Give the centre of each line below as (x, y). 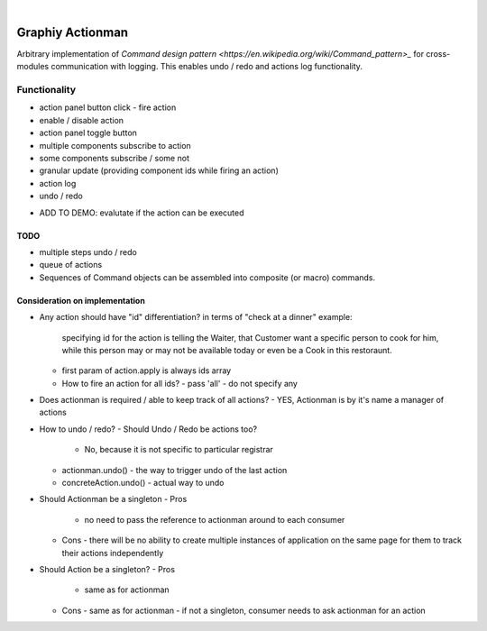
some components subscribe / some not (114, 158)
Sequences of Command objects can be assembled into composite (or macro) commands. (207, 277)
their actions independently (113, 553)
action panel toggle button (88, 133)
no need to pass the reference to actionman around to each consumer (215, 519)
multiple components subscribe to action (115, 145)
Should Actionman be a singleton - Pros (113, 499)
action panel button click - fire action (108, 107)
